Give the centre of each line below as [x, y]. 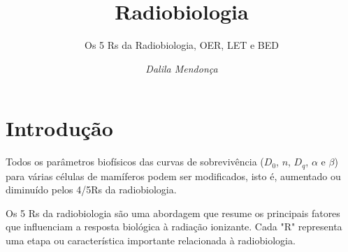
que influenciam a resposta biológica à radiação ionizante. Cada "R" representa [174, 227]
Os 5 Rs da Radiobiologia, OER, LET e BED [181, 45]
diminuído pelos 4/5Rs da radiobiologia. [91, 190]
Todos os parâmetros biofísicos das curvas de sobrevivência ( [135, 162]
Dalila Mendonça [182, 68]
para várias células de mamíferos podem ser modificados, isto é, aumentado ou [173, 176]
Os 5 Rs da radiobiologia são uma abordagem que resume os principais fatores [173, 213]
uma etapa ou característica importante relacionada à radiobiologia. [151, 240]
